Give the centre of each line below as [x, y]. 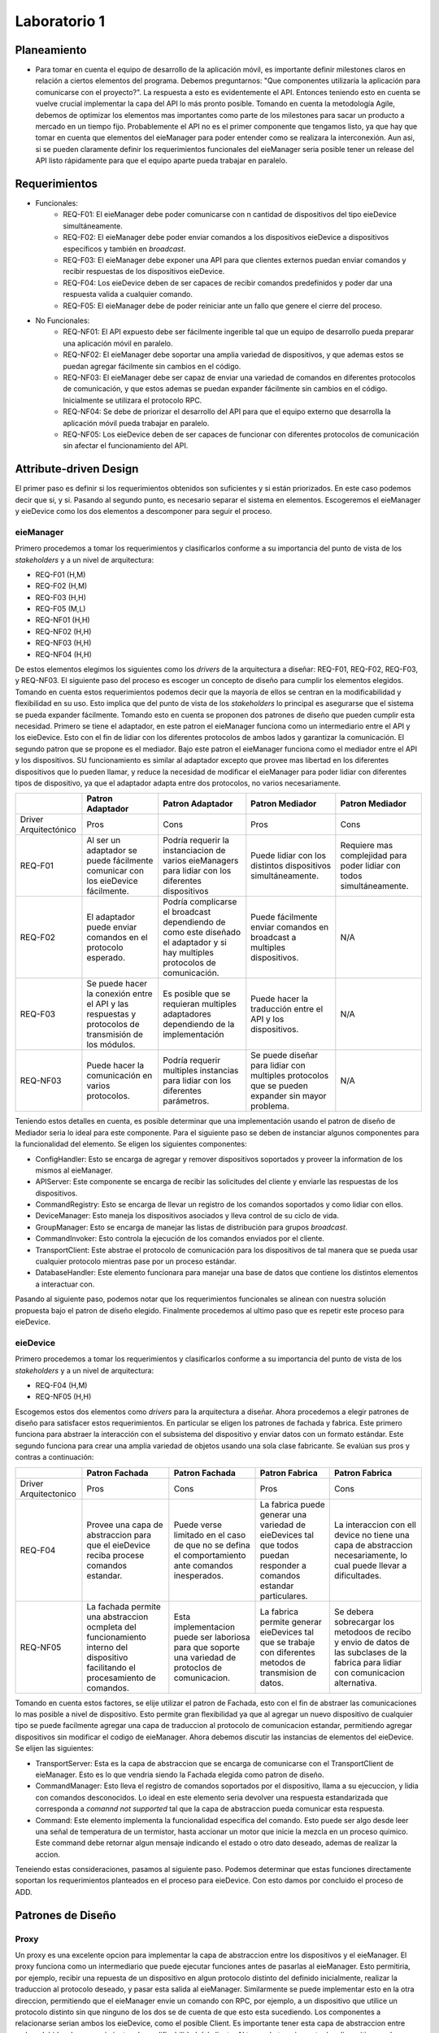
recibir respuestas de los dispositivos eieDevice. [144, 272]
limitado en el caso [210, 1535]
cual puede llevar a [370, 1565]
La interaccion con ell [375, 1525]
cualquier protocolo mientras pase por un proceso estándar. [136, 1261]
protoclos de [198, 1667]
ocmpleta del [111, 1626]
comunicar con [115, 871]
